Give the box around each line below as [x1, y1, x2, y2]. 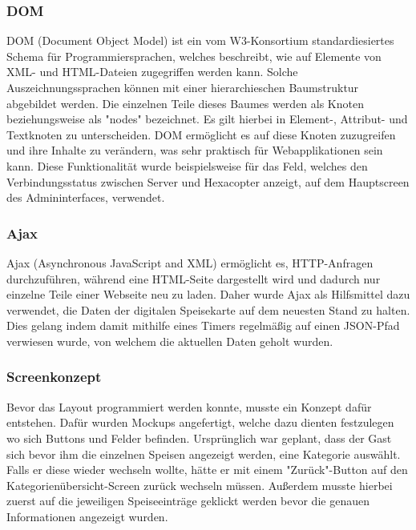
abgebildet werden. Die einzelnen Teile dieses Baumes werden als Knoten [6, 94, 364, 111]
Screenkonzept [6, 367, 102, 387]
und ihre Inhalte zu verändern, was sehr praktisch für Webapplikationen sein [6, 142, 383, 159]
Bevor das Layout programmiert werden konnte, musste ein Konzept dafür [6, 398, 372, 415]
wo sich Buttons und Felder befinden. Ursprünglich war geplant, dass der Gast [6, 429, 392, 446]
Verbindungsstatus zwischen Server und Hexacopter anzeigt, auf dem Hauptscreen [6, 173, 410, 190]
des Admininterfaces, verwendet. [6, 189, 165, 206]
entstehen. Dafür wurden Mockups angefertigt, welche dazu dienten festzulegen [6, 414, 394, 431]
